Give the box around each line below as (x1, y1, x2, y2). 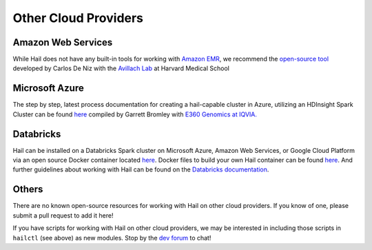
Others (12, 183, 43, 196)
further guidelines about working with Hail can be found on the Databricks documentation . (12, 165, 269, 174)
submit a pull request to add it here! (12, 211, 114, 220)
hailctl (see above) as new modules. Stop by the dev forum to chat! (12, 233, 211, 242)
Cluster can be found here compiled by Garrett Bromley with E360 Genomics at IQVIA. (12, 110, 258, 118)
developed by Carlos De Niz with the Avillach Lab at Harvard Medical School (12, 64, 230, 72)
